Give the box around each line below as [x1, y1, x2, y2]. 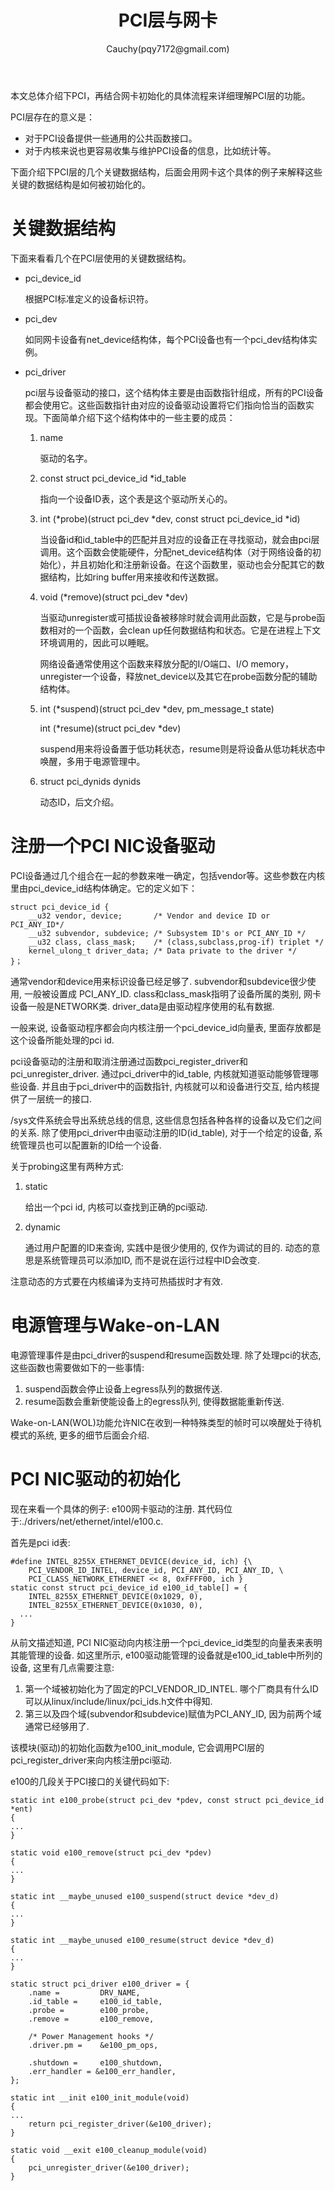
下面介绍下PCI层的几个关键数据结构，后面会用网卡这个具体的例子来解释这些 [10, 166, 323, 178]
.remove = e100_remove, [28, 2014, 155, 2024]
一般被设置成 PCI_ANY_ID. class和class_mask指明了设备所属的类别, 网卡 [23, 987, 322, 1000]
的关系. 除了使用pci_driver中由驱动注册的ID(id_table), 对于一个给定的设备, [10, 1126, 312, 1138]
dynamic [24, 1221, 62, 1233]
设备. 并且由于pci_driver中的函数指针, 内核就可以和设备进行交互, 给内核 [18, 1080, 312, 1092]
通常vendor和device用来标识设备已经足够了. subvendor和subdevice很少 [10, 975, 308, 987]
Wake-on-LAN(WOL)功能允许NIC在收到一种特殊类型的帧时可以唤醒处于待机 [10, 1416, 322, 1428]
